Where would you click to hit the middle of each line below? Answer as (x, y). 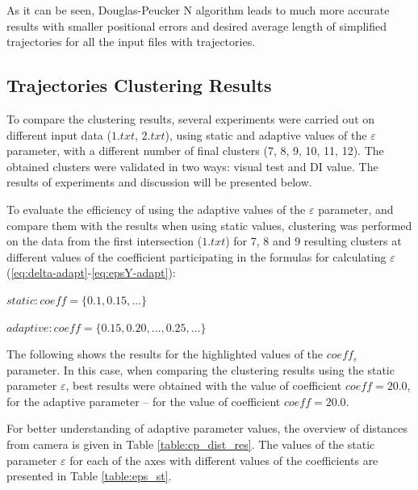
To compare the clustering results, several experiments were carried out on (191, 118)
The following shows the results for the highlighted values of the (165, 354)
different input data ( (59, 134)
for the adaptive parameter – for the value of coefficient (144, 401)
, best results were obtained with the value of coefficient (204, 385)
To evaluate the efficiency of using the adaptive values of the (156, 209)
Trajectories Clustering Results (139, 85)
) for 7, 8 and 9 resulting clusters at (313, 241)
